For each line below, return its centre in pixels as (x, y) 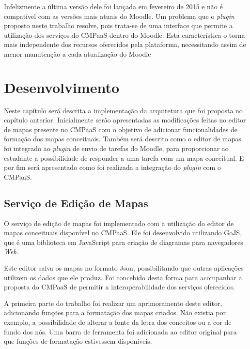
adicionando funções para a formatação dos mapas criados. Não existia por (115, 312)
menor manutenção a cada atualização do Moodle (78, 53)
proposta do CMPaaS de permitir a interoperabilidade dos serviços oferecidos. (119, 287)
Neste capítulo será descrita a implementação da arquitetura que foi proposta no (123, 110)
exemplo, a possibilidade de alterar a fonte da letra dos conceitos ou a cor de (118, 322)
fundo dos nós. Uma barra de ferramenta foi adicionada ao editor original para (120, 331)
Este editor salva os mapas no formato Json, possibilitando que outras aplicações (124, 268)
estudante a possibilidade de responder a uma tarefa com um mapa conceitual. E (124, 158)
